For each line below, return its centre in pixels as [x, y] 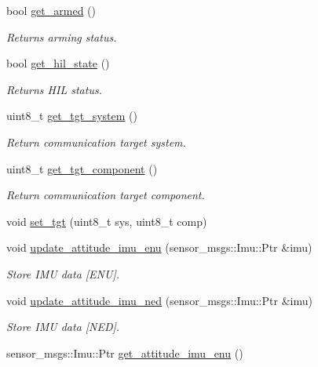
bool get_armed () [51, 10]
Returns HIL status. [54, 89]
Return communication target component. [106, 195]
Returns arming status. [62, 36]
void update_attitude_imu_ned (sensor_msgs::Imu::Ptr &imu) [159, 300]
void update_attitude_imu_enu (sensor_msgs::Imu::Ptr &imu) [159, 247]
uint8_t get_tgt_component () [82, 168]
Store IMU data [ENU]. [63, 273]
